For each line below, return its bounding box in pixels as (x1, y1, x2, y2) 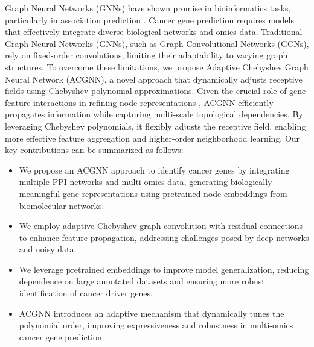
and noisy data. (19, 243, 77, 255)
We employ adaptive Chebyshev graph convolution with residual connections (19, 219, 303, 232)
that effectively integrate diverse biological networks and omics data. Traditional (5, 25, 303, 38)
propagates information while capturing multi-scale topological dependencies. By (5, 108, 303, 120)
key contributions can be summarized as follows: (5, 143, 184, 156)
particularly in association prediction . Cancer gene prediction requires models (5, 13, 294, 26)
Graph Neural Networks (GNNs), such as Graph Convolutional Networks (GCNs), (5, 37, 309, 49)
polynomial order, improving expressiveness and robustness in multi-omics (19, 319, 293, 331)
